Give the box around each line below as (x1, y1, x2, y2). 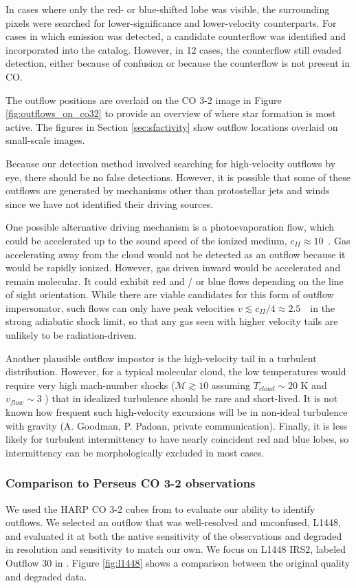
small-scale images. (5, 133, 85, 147)
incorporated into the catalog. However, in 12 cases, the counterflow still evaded (5, 42, 342, 56)
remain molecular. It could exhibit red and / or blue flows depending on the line (5, 273, 344, 288)
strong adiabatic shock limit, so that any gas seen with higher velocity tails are (5, 314, 338, 328)
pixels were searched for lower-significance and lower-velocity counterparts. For (5, 15, 337, 30)
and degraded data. (5, 569, 87, 583)
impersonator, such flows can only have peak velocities (5, 300, 235, 315)
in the (310, 300, 335, 315)
